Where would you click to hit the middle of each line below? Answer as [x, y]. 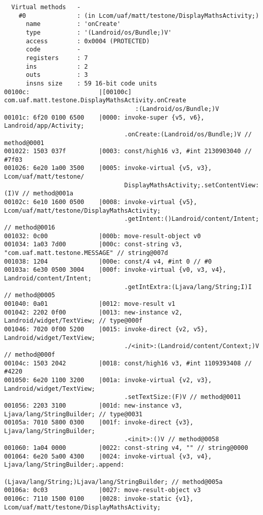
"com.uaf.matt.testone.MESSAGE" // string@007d [86, 253]
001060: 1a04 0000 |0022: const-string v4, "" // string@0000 [126, 448]
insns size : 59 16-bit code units [91, 83]
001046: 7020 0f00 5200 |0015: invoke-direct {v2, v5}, [106, 329]
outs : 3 [57, 75]
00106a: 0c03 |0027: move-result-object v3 [103, 490]
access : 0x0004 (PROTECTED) [88, 41]
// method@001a [48, 194]
